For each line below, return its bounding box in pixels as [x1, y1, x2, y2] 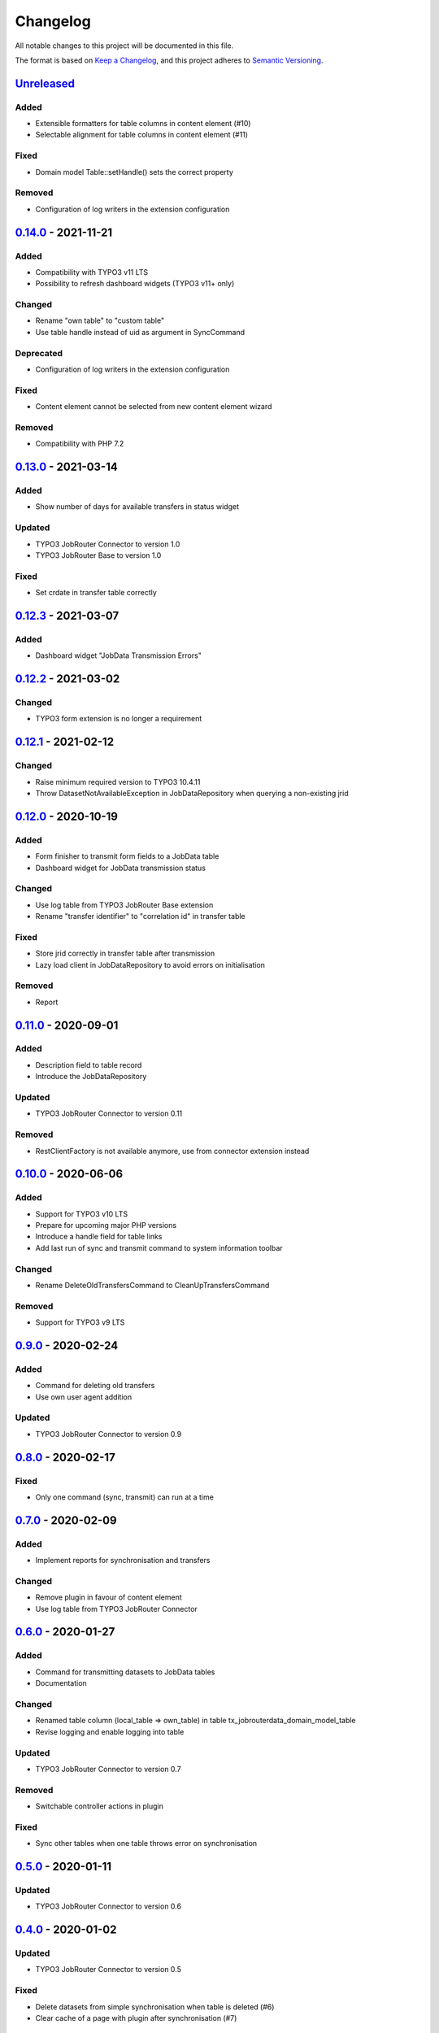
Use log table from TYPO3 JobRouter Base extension [35, 899, 214, 910]
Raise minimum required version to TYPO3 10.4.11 [35, 777, 201, 786]
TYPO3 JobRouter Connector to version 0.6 [35, 1901, 182, 1911]
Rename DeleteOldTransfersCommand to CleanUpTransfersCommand [35, 1281, 270, 1290]
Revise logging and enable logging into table [35, 1726, 185, 1736]
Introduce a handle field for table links [35, 1232, 163, 1242]
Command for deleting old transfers [35, 1381, 155, 1391]
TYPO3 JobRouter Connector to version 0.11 [35, 1108, 183, 1118]
